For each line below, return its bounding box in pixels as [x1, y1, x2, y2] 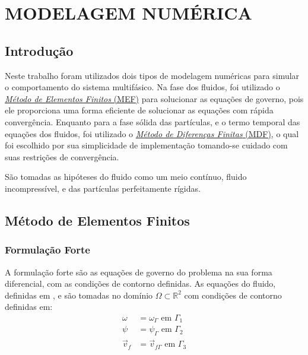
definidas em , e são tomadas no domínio [5, 289, 153, 301]
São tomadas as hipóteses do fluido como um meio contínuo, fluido [5, 170, 247, 183]
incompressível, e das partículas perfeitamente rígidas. [5, 182, 201, 194]
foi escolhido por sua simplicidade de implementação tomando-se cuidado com [5, 139, 288, 151]
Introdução [5, 41, 74, 59]
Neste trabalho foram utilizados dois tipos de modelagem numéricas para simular [5, 69, 300, 81]
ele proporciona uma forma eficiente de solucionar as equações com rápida [5, 104, 274, 116]
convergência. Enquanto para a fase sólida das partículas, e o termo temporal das [5, 115, 300, 128]
